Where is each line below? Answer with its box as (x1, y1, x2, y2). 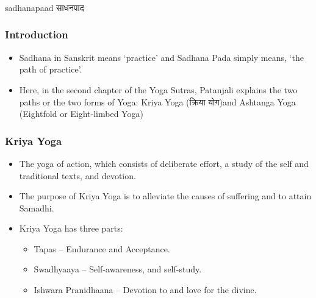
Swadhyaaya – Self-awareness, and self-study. (34, 263, 202, 275)
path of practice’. (19, 63, 82, 76)
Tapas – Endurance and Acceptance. (34, 242, 170, 255)
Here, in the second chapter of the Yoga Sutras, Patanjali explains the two (19, 83, 298, 96)
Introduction (5, 27, 68, 42)
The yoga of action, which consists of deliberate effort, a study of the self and (19, 157, 309, 169)
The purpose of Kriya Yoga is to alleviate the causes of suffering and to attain (19, 190, 312, 202)
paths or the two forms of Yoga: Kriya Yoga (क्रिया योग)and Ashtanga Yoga (19, 95, 296, 108)
